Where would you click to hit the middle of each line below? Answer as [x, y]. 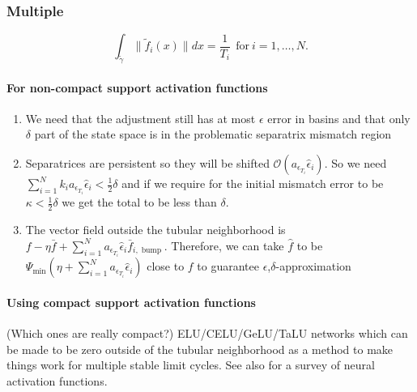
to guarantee [228, 266]
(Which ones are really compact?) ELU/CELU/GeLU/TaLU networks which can [207, 333]
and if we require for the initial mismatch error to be [253, 183]
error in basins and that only [339, 118]
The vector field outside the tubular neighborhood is [155, 230]
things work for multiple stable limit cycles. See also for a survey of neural [191, 365]
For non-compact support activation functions [137, 87]
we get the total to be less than [139, 202]
